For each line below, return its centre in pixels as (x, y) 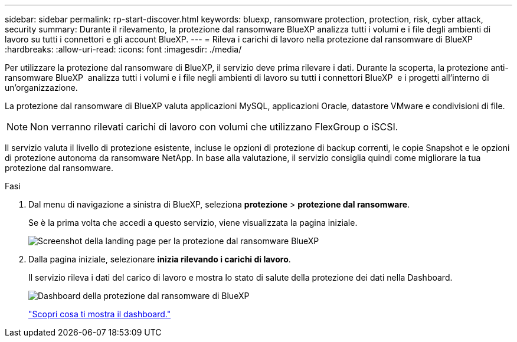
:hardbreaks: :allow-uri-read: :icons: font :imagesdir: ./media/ (123, 49)
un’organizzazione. (41, 88)
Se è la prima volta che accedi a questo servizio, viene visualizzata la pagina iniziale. (193, 223)
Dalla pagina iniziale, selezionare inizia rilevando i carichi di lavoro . (160, 259)
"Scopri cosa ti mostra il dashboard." (100, 314)
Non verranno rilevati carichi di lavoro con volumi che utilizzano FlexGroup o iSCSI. (214, 127)
